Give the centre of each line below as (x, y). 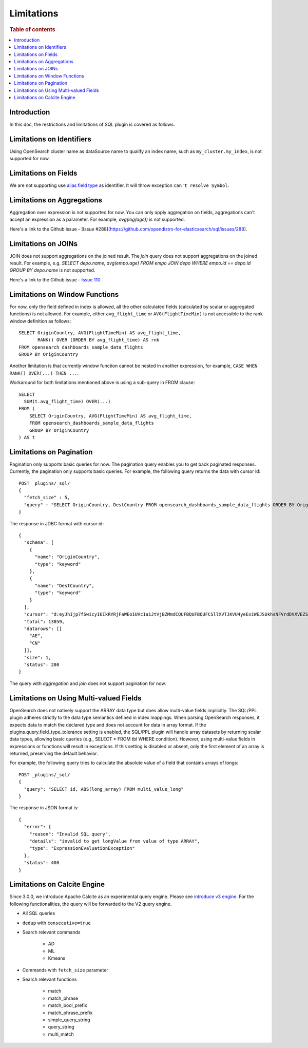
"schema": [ (39, 542)
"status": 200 (42, 665)
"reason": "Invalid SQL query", (70, 834)
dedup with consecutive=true (56, 923)
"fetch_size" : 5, (47, 498)
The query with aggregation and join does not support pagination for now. (88, 683)
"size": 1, (37, 658)
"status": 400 (42, 863)
